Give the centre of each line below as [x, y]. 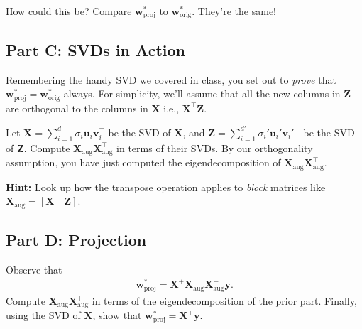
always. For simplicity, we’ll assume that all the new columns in [202, 93]
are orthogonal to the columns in [77, 108]
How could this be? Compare [69, 11]
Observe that [34, 269]
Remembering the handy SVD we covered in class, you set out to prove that [171, 79]
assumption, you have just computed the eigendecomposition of [143, 162]
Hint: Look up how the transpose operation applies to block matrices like [166, 187]
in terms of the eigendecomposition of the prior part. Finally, [224, 300]
